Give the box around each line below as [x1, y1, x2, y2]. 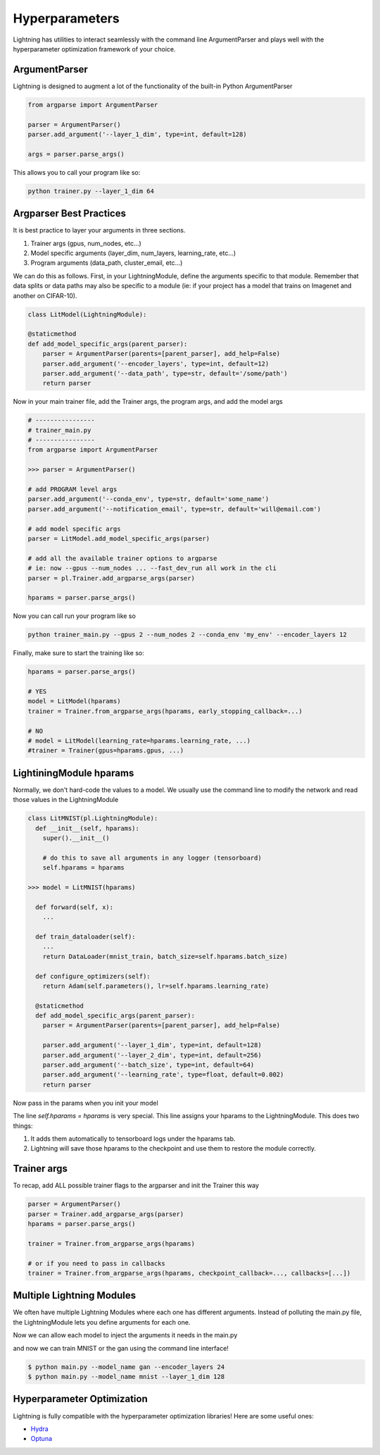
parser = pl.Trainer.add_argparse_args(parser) [27, 574, 195, 582]
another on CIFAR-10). [13, 291, 77, 299]
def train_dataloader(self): [35, 932, 137, 941]
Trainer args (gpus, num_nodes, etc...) [30, 239, 142, 247]
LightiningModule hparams [13, 767, 134, 779]
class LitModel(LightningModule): [27, 310, 147, 318]
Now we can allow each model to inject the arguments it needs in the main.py [13, 1331, 238, 1339]
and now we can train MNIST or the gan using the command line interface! [13, 1344, 229, 1352]
